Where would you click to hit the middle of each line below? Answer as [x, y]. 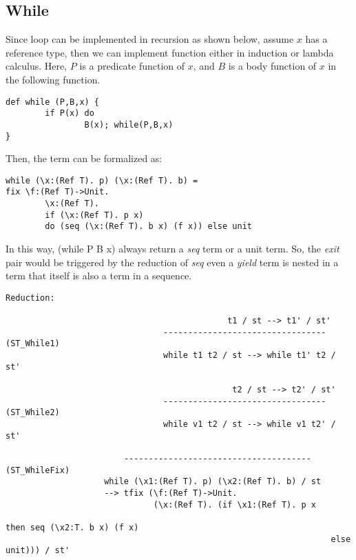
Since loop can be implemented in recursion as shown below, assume [150, 39]
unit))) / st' [38, 551]
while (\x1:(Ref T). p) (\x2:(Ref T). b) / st [213, 482]
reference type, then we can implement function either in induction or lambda [170, 52]
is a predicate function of [132, 66]
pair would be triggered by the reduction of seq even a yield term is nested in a [172, 262]
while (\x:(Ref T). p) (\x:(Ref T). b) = [102, 180]
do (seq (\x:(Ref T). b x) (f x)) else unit [148, 227]
